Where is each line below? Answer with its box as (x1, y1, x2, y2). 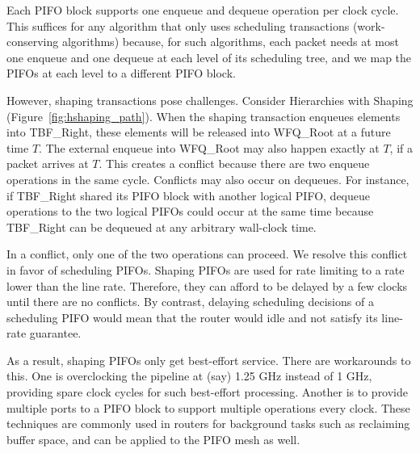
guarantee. (29, 325, 82, 342)
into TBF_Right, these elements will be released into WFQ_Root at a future (6, 124, 391, 141)
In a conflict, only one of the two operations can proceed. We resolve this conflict (6, 245, 408, 262)
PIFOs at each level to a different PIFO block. (6, 65, 236, 82)
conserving (6, 33, 59, 50)
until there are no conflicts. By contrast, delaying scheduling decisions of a (6, 293, 374, 310)
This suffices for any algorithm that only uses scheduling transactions (6, 17, 350, 34)
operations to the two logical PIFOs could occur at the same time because (6, 203, 374, 220)
